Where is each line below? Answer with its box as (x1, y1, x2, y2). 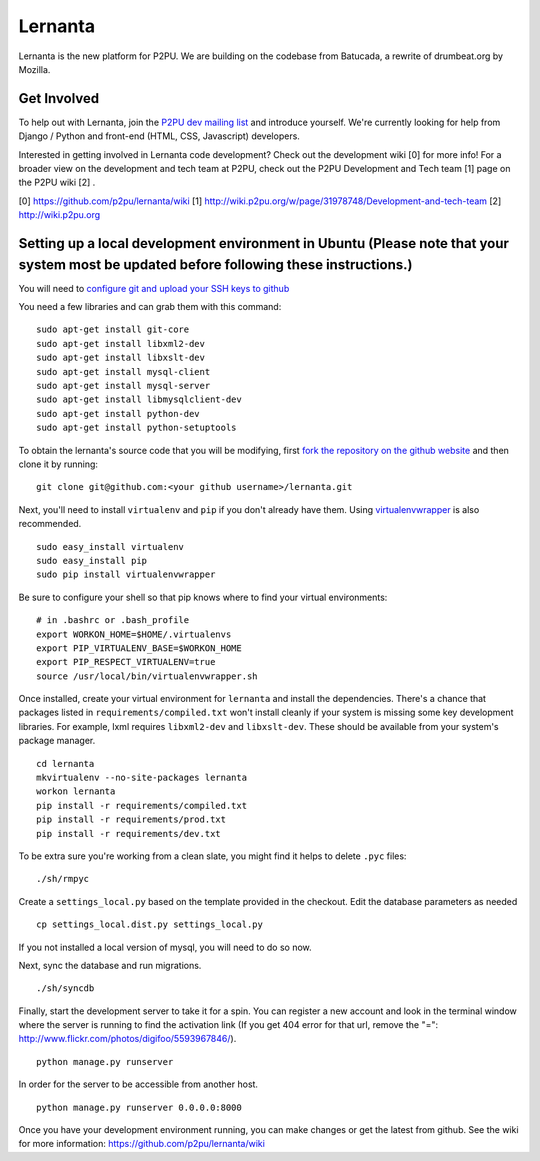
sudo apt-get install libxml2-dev (36, 338, 205, 349)
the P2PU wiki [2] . (18, 176, 96, 189)
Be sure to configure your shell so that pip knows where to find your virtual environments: (18, 591, 388, 603)
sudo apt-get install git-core (36, 324, 190, 335)
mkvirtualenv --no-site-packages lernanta (36, 772, 248, 784)
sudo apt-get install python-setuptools (36, 422, 237, 434)
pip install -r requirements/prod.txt (36, 814, 227, 825)
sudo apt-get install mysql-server (36, 380, 211, 392)
